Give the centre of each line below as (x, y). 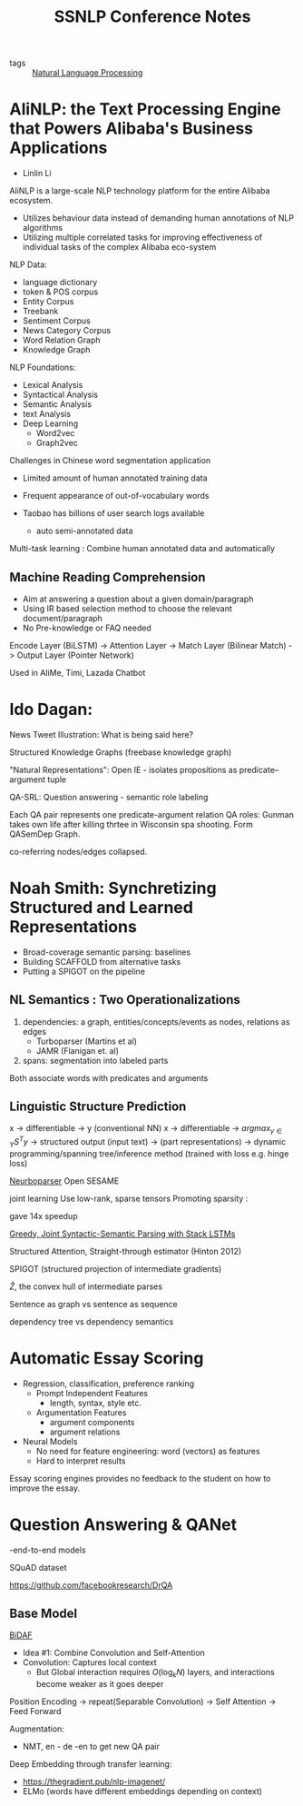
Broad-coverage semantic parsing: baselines (107, 952)
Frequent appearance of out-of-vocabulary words (116, 496)
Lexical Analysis (53, 385)
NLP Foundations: (43, 367)
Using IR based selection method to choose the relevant (127, 608)
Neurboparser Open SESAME (64, 1181)
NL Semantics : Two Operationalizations (125, 1000)
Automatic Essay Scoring (107, 1358)
